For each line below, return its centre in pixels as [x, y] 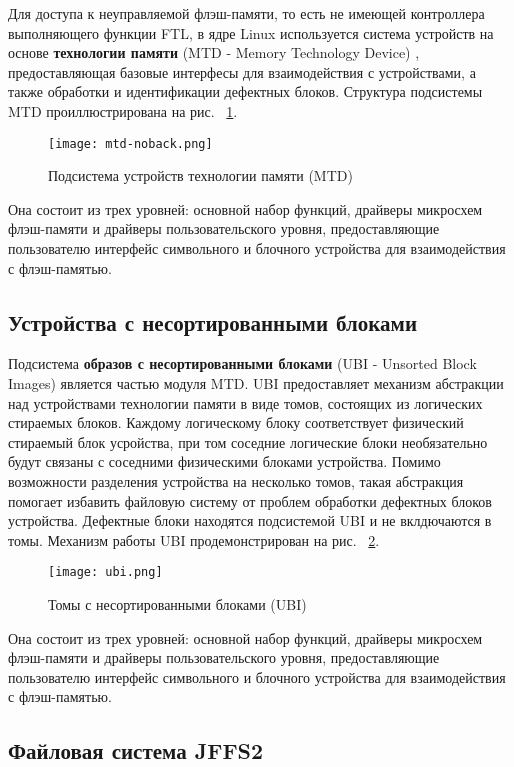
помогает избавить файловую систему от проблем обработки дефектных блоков [250, 500]
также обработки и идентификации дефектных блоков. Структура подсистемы [245, 91]
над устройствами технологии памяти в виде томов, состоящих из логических [245, 402]
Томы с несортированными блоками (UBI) [177, 603]
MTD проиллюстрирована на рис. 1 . [123, 110]
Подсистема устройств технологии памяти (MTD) [200, 175]
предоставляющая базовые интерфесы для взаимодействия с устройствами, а [242, 71]
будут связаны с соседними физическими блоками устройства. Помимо [224, 461]
